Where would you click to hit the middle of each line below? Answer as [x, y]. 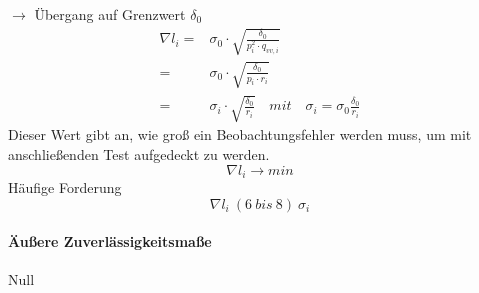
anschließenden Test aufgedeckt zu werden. [139, 153]
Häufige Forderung [65, 186]
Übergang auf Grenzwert [110, 14]
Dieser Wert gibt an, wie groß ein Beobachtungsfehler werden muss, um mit [240, 134]
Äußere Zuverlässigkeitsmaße [110, 241]
